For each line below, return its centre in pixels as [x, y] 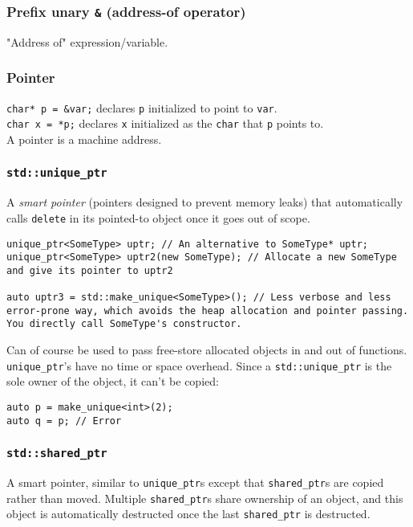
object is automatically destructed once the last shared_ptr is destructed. [188, 514]
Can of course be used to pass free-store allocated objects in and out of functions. [207, 350]
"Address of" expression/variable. [87, 41]
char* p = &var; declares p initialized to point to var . [142, 107]
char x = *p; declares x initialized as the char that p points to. [165, 123]
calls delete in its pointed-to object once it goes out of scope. [158, 217]
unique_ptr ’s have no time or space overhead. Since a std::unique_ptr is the [199, 365]
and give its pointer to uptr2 [90, 270]
